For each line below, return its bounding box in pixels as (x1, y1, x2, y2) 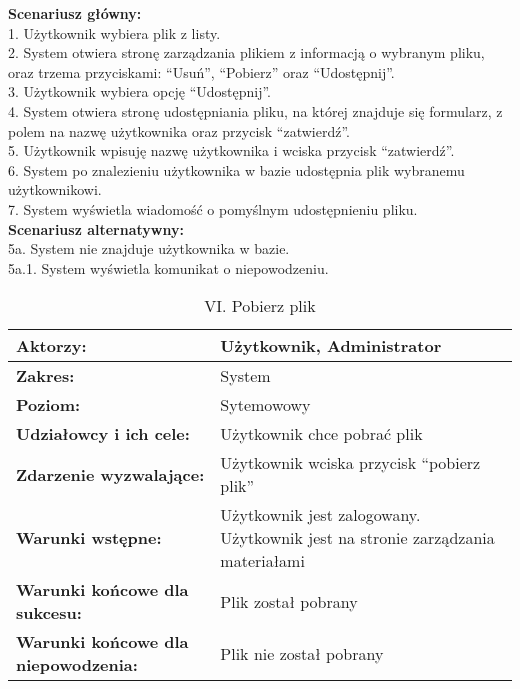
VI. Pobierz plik (204, 294, 316, 318)
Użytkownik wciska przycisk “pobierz (220, 451, 481, 475)
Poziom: (16, 393, 81, 417)
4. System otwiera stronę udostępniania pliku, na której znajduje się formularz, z (8, 100, 503, 121)
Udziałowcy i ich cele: (16, 422, 190, 446)
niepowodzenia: (16, 653, 138, 677)
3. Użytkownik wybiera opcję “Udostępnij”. (8, 81, 272, 102)
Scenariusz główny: (8, 3, 142, 23)
